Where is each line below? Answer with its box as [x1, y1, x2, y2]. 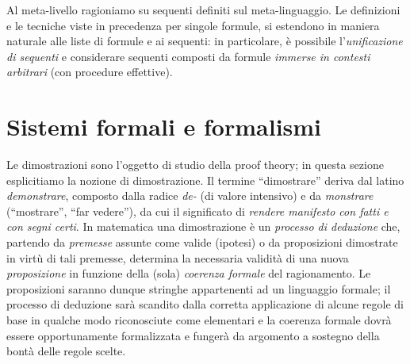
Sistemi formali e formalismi [6, 110, 322, 143]
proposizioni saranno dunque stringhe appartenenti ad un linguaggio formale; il [6, 280, 391, 297]
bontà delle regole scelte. [6, 343, 126, 359]
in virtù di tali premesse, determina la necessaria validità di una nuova [6, 249, 349, 266]
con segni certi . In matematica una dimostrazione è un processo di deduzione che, [6, 218, 400, 235]
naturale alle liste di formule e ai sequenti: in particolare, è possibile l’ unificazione [6, 33, 403, 49]
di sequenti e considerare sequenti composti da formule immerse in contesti [6, 48, 370, 64]
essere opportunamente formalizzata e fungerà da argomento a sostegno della [6, 327, 380, 343]
